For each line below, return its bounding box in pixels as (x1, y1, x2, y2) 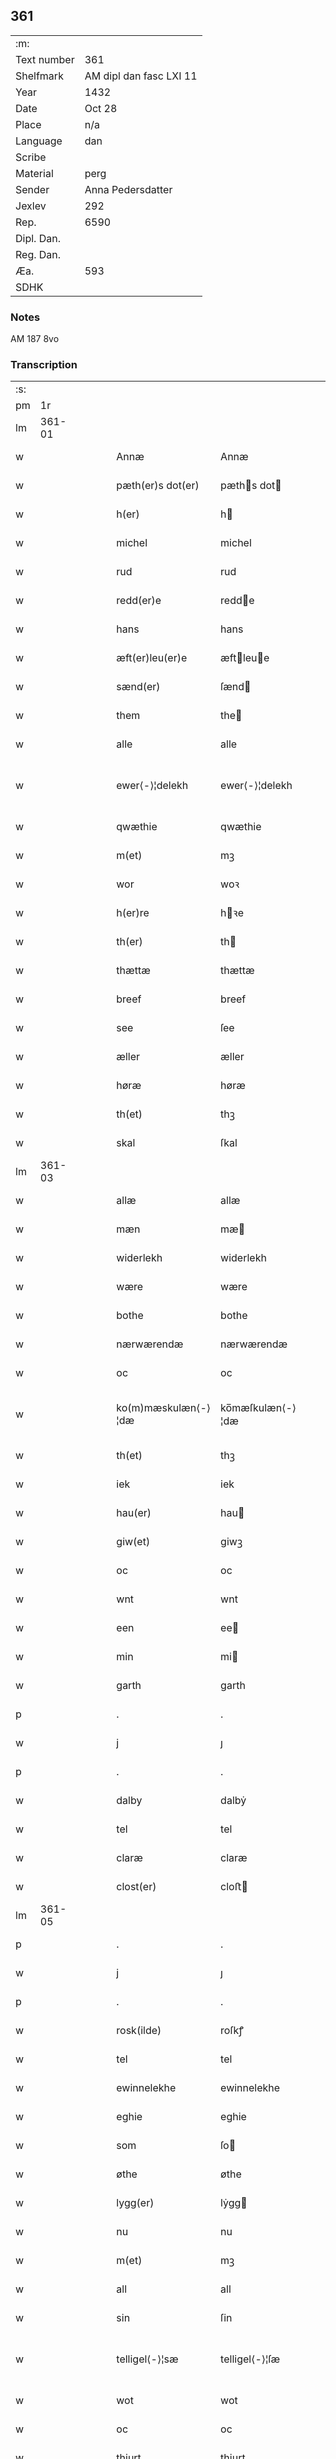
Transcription (10, 358, 78, 372)
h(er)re (116, 906, 150, 920)
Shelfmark (15, 69, 64, 83)
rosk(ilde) (116, 2024, 162, 2038)
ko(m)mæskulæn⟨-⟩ (116, 1401, 212, 1415)
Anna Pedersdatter (84, 182, 173, 196)
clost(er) (116, 1880, 157, 1894)
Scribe (15, 150, 47, 164)
